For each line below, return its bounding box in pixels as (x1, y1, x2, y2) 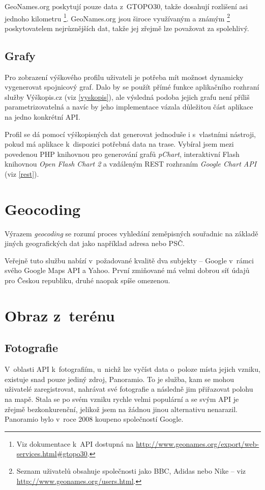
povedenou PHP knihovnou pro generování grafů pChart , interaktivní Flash (5, 148, 240, 159)
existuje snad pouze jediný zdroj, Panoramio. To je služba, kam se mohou (5, 373, 234, 384)
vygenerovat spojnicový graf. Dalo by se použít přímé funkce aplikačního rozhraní (5, 81, 259, 92)
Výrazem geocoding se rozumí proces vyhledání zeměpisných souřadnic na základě (5, 228, 258, 238)
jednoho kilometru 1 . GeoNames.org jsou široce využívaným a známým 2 (5, 11, 230, 23)
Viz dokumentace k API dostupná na (16, 438, 134, 449)
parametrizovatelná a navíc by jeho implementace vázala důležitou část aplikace (5, 101, 253, 112)
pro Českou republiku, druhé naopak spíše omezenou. (5, 275, 170, 286)
